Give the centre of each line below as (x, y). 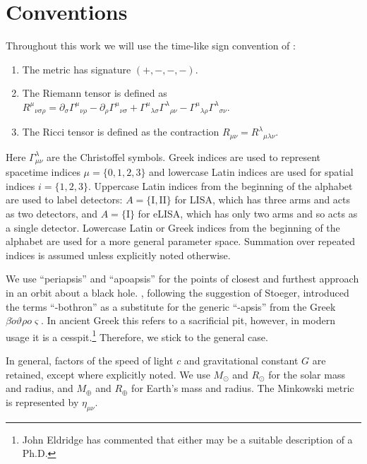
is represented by (42, 401)
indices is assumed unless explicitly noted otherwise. (118, 255)
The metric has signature (77, 69)
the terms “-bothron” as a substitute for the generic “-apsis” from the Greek (171, 306)
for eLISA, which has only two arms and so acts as (248, 214)
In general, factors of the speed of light (90, 361)
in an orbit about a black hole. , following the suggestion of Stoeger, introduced (178, 293)
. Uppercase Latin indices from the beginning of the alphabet (220, 185)
